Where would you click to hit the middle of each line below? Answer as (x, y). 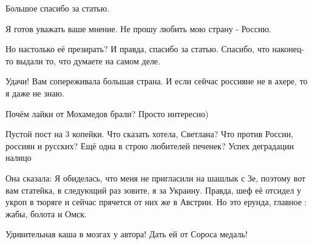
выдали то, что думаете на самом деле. (88, 60)
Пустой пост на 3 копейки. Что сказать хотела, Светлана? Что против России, (150, 134)
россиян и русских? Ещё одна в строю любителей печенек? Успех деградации (150, 145)
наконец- (288, 49)
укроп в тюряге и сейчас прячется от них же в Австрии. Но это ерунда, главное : (156, 202)
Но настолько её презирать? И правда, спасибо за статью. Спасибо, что (137, 49)
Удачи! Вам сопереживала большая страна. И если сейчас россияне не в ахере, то (157, 81)
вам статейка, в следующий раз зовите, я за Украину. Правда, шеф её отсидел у (154, 190)
